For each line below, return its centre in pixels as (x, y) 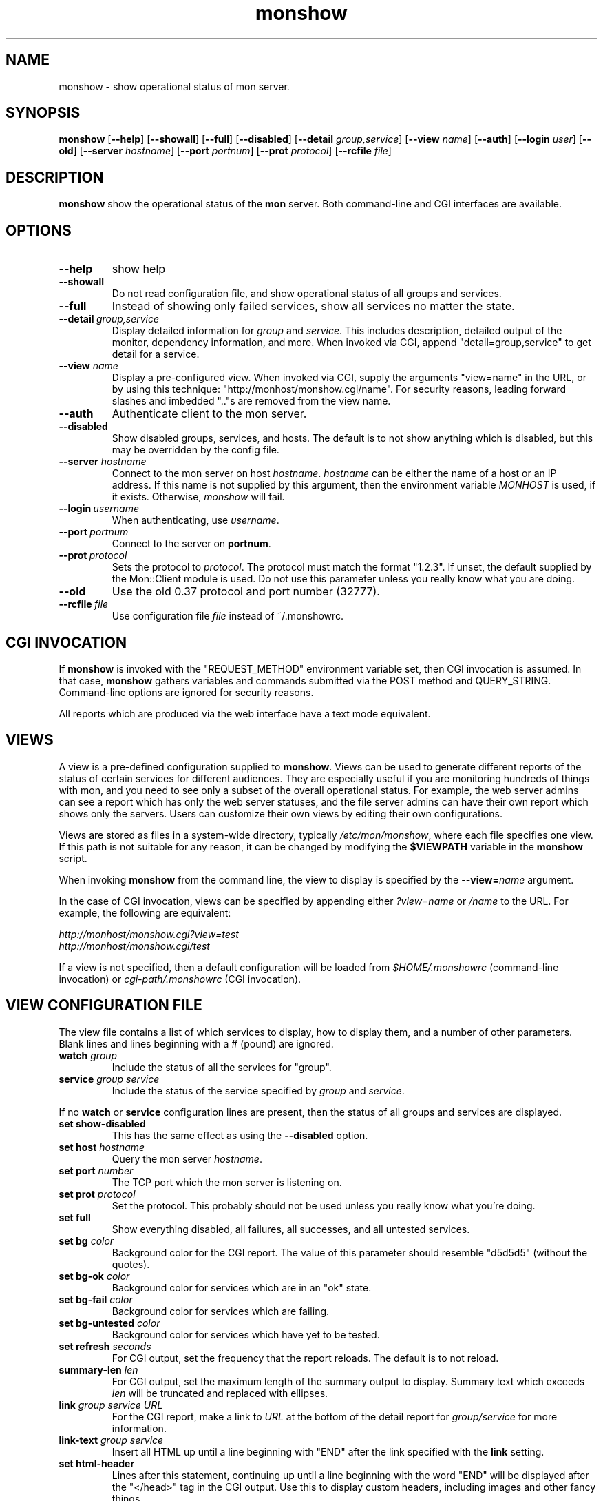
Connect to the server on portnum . (191, 544)
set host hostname (102, 1147)
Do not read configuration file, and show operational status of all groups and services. (307, 294)
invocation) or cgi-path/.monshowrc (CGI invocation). (180, 979)
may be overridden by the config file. (195, 450)
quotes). (131, 1264)
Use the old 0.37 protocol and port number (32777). (246, 592)
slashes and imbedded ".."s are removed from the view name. (251, 401)
